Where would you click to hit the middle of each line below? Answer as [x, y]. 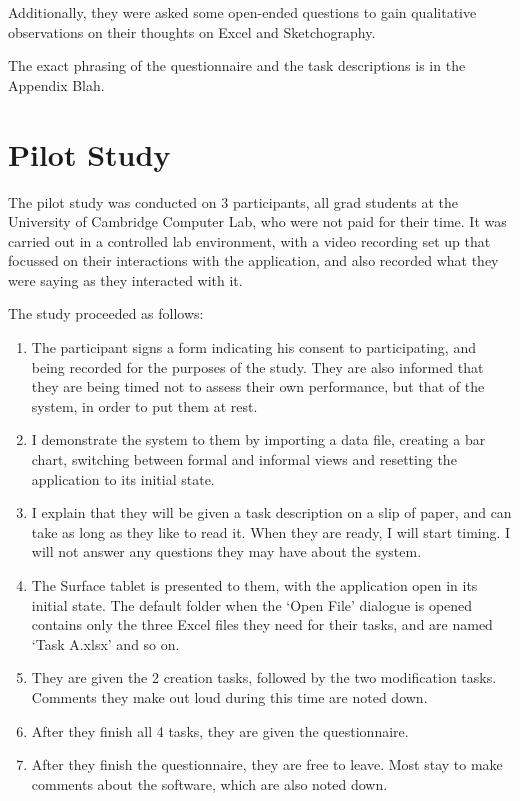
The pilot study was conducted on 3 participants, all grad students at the [233, 201]
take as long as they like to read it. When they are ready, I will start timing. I [271, 531]
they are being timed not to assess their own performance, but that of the [258, 386]
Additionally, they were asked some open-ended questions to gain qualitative [242, 12]
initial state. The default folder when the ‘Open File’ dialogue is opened [252, 604]
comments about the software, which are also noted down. [209, 783]
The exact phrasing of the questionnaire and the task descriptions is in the [237, 65]
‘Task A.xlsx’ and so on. [105, 643]
